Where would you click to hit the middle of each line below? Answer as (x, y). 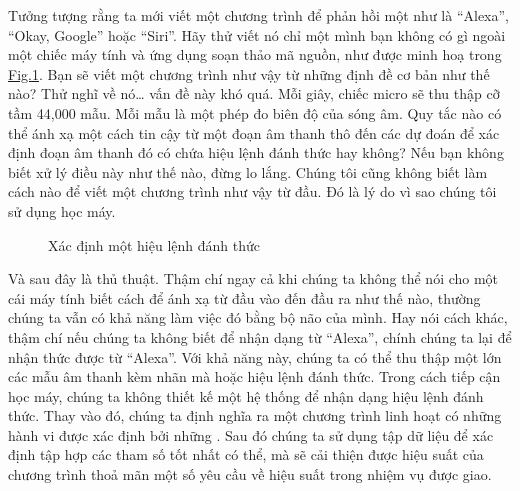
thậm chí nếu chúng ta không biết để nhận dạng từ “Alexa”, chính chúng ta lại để (260, 336)
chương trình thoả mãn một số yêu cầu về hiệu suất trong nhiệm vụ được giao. (250, 474)
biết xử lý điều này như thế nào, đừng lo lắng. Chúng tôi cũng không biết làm (248, 171)
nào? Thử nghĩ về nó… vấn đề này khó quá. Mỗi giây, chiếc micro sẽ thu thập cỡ (254, 93)
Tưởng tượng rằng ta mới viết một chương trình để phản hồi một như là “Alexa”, (259, 15)
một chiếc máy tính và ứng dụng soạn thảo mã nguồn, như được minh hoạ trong (255, 54)
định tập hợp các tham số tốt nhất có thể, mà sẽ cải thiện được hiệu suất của (246, 454)
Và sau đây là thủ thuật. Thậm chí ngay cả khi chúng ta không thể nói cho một (253, 278)
